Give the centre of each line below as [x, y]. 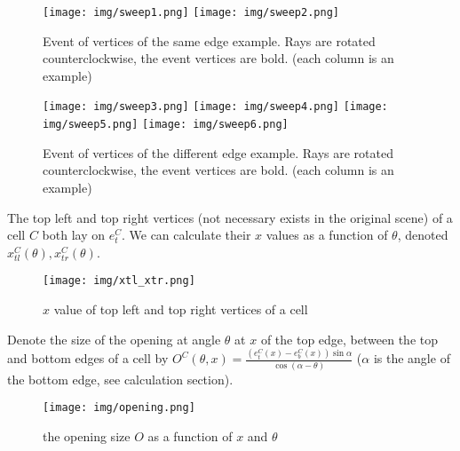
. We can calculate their [186, 235]
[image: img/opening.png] [119, 408]
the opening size [87, 436]
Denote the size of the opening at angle [114, 339]
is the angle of [412, 358]
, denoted [423, 235]
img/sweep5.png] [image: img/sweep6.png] [166, 125]
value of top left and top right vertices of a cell [181, 309]
